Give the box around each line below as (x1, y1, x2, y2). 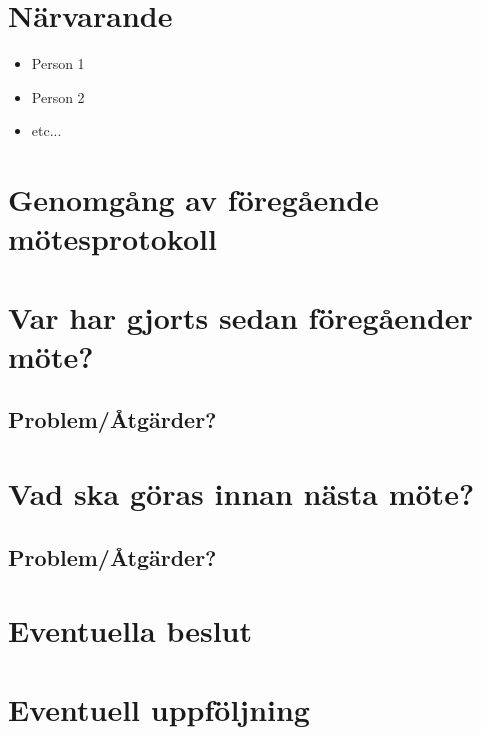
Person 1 (31, 53, 85, 74)
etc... (31, 120, 62, 141)
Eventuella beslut (8, 610, 253, 651)
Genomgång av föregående (8, 179, 379, 220)
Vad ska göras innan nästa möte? (8, 473, 475, 513)
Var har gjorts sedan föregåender (8, 296, 473, 337)
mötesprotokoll (8, 218, 217, 259)
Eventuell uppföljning (8, 688, 310, 729)
